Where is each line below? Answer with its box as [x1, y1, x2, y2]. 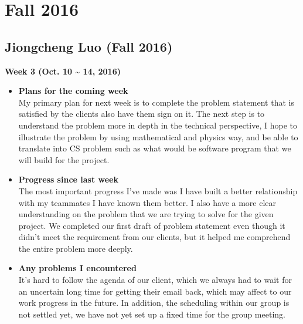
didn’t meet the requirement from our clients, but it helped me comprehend [18, 231, 291, 243]
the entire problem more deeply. [18, 242, 133, 254]
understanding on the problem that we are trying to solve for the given [18, 208, 274, 220]
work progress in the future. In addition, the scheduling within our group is [18, 296, 290, 309]
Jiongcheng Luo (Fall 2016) [5, 37, 173, 55]
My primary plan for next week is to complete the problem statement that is [18, 96, 294, 108]
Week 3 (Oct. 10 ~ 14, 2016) [5, 65, 121, 77]
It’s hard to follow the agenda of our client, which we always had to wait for [18, 274, 292, 286]
